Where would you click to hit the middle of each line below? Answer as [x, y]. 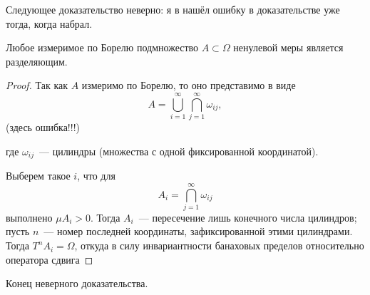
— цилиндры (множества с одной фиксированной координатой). [179, 151]
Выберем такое [38, 176]
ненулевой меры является [288, 47]
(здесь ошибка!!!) [43, 127]
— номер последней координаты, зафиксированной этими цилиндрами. [198, 231]
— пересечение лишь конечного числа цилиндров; [248, 217]
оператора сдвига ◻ [50, 259]
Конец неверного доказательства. [77, 283]
